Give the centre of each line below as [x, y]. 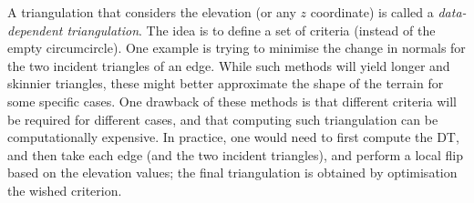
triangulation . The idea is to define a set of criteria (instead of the [251, 30]
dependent [35, 30]
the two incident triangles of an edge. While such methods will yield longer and [229, 65]
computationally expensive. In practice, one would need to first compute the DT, [233, 137]
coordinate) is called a [372, 12]
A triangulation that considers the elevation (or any [152, 12]
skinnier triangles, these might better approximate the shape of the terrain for [226, 83]
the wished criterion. [65, 190]
